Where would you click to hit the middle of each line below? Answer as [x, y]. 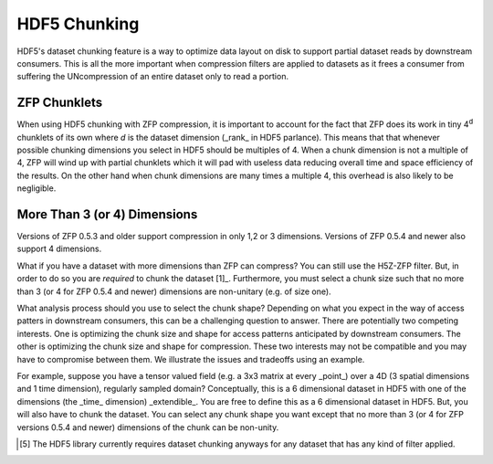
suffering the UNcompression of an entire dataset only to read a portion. [153, 77]
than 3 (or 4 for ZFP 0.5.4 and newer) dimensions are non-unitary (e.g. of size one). [174, 291]
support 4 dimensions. [59, 249]
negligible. [37, 188]
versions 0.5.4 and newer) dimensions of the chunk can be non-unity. [148, 427]
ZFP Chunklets [60, 103]
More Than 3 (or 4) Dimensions [107, 214]
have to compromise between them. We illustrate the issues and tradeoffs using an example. [191, 359]
